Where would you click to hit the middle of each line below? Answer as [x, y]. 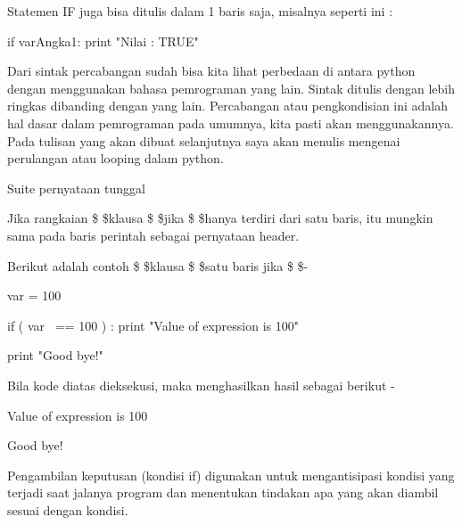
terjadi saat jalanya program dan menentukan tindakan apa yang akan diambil [223, 492]
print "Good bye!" [55, 355]
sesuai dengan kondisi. [68, 509]
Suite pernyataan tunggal [76, 188]
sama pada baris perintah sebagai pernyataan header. [153, 235]
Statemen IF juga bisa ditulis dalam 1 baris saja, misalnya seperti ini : [200, 11]
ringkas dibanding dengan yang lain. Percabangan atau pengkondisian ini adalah [228, 106]
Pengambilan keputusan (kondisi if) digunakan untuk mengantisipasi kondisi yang [231, 475]
